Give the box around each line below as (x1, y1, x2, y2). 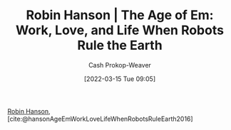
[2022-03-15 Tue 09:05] (83, 75, 156, 83)
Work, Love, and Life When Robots (15, 22, 225, 38)
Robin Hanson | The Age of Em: (26, 7, 214, 23)
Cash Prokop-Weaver (88, 60, 152, 69)
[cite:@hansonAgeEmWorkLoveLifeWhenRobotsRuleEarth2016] (7, 114, 194, 123)
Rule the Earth (77, 38, 163, 53)
